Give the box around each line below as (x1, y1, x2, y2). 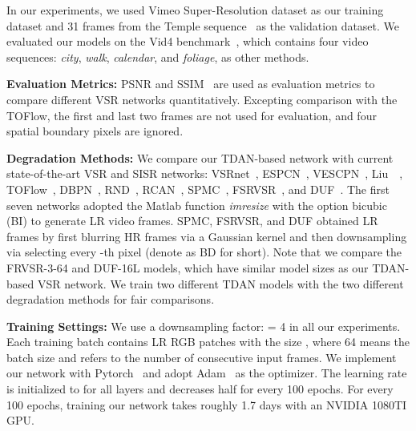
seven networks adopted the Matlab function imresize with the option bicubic (6, 196, 387, 213)
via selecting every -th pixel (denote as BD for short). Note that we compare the (6, 244, 402, 260)
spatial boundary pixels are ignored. (6, 123, 184, 139)
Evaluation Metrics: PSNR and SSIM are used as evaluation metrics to (6, 75, 375, 92)
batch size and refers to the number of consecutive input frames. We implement (6, 348, 397, 365)
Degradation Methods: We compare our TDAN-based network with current (6, 149, 394, 166)
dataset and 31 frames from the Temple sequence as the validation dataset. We (6, 17, 400, 34)
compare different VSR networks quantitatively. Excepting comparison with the (6, 91, 398, 107)
